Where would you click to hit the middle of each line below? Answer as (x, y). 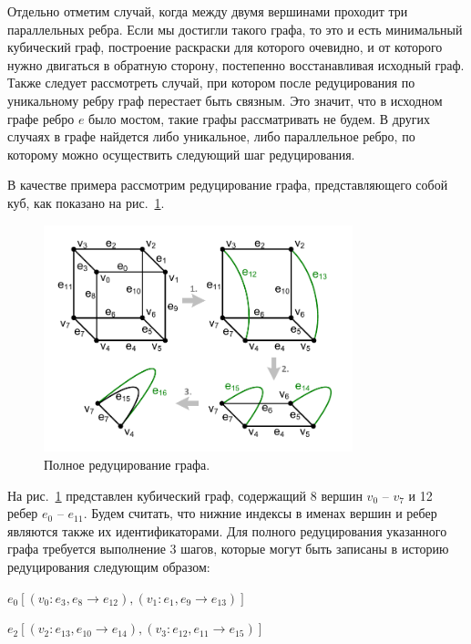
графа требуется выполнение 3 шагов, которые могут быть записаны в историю (228, 549)
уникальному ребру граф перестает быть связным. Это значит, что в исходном (225, 100)
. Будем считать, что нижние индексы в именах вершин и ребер (260, 513)
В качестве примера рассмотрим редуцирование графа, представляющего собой (228, 185)
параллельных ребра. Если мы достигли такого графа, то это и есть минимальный (235, 29)
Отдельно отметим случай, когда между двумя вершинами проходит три (208, 11)
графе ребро (41, 118)
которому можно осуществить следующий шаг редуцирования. (181, 154)
